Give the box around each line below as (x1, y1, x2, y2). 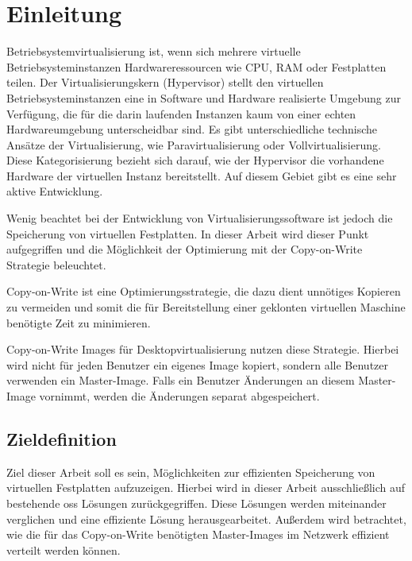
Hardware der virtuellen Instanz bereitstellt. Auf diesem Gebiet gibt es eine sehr (6, 167, 397, 184)
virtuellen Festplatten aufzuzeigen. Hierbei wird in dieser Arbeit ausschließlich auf (6, 479, 406, 496)
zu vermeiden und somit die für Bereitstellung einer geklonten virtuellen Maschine (6, 299, 406, 315)
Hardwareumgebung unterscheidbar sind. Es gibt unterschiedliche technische (6, 121, 378, 137)
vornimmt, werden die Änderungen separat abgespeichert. (39, 388, 320, 404)
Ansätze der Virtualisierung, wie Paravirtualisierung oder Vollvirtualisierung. (6, 136, 381, 153)
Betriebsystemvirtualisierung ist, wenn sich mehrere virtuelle (6, 43, 301, 60)
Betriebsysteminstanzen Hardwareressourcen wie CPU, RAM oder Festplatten (6, 58, 387, 75)
